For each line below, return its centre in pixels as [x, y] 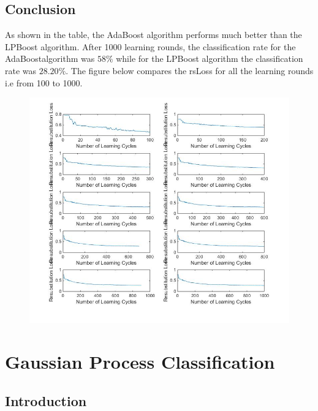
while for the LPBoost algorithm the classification [210, 58]
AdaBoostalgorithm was [50, 58]
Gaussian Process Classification [140, 361]
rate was [21, 70]
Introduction [46, 400]
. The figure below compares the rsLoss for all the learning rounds [190, 70]
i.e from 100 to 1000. [44, 82]
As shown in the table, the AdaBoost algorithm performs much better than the [153, 35]
